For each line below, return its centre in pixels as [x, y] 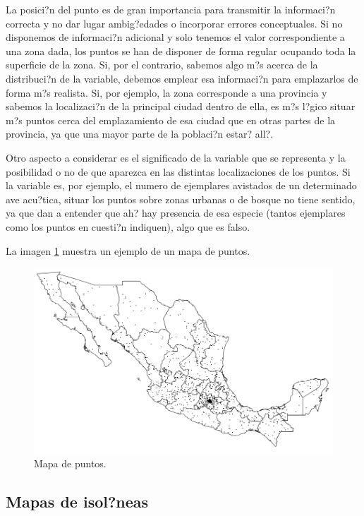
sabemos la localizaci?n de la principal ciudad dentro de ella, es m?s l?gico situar [181, 106]
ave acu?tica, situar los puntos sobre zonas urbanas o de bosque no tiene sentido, [181, 199]
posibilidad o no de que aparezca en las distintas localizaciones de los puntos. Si [178, 171]
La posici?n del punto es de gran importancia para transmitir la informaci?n [171, 9]
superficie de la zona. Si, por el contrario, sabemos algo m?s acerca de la [162, 65]
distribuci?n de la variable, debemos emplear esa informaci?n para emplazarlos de [182, 78]
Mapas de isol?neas [77, 502]
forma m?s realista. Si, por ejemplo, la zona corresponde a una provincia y [166, 92]
